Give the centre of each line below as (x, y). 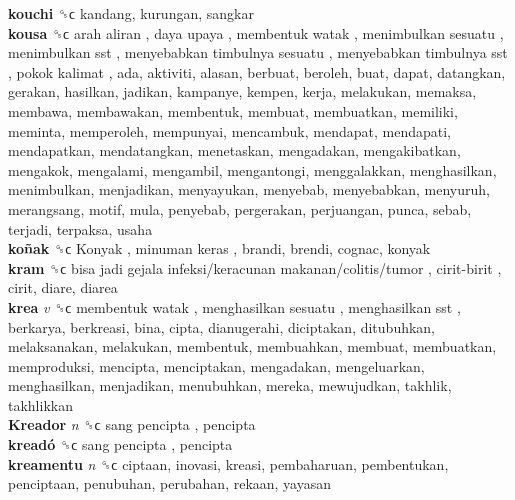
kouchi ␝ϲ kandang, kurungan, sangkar (131, 13)
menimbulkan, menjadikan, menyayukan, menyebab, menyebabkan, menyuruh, (249, 189)
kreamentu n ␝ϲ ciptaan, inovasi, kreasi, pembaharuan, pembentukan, (228, 463)
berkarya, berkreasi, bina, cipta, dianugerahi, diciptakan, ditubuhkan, (222, 326)
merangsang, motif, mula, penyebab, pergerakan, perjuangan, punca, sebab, (240, 208)
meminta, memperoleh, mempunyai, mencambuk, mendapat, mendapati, (229, 130)
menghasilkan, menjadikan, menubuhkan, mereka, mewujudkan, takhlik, (230, 385)
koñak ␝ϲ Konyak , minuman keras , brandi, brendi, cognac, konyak (219, 248)
